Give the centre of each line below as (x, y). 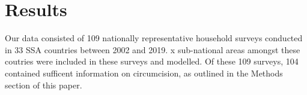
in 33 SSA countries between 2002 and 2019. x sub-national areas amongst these (153, 49)
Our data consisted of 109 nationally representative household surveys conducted (154, 38)
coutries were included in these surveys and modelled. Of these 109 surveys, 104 (152, 61)
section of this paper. (44, 85)
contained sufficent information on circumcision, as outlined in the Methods (144, 73)
